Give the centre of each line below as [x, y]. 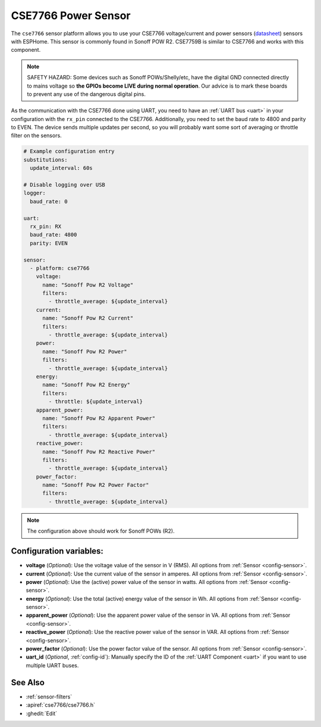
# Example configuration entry [69, 151]
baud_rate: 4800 [53, 235]
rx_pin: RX [46, 226]
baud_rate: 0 [49, 201]
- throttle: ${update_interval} [95, 402]
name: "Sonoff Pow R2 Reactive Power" [99, 452]
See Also [28, 682]
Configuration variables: [57, 551]
